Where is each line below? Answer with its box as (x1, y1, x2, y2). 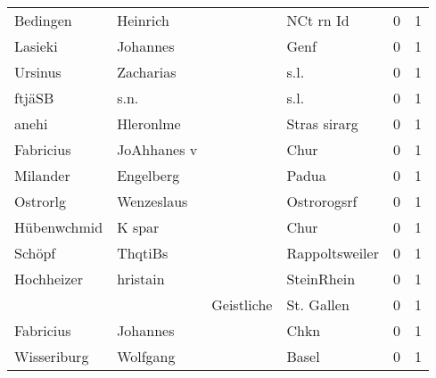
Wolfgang (117, 346, 176, 366)
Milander (14, 165, 70, 185)
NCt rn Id (286, 10, 350, 30)
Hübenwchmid (14, 217, 103, 237)
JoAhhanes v (117, 139, 198, 160)
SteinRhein (286, 268, 356, 289)
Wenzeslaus (117, 191, 188, 211)
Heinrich (117, 10, 169, 30)
